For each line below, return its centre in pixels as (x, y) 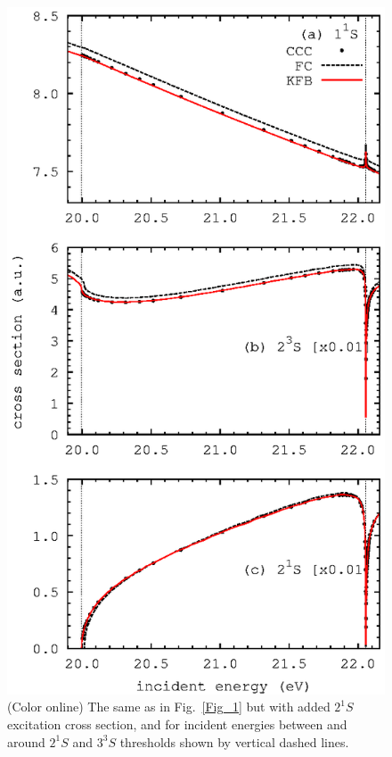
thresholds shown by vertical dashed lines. (234, 741)
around (26, 741)
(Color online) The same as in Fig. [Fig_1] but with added (169, 707)
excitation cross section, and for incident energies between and (177, 724)
